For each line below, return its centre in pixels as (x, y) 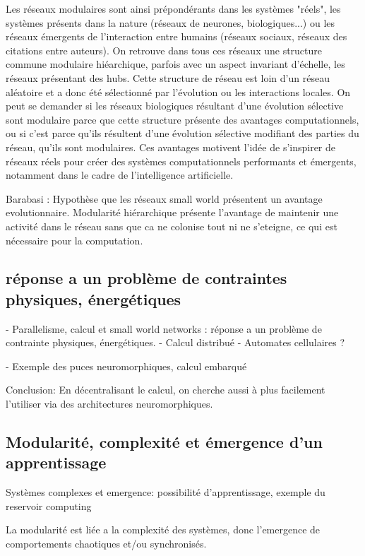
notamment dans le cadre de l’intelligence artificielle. (120, 175)
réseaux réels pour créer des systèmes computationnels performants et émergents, (181, 161)
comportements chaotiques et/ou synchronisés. (106, 544)
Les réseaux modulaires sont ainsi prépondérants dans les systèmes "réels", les (173, 8)
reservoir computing (49, 505)
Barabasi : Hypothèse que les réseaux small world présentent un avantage (164, 198)
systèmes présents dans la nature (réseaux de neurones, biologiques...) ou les (170, 22)
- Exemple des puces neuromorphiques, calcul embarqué (126, 366)
